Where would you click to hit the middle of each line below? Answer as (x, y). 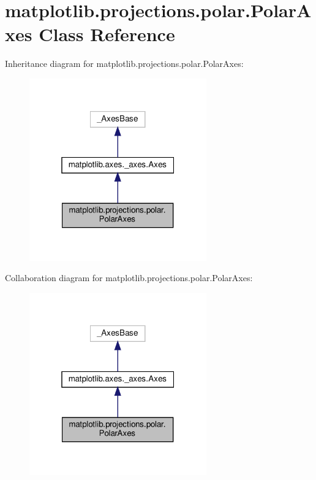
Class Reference (107, 34)
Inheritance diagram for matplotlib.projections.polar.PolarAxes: (124, 64)
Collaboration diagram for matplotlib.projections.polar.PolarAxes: (129, 278)
